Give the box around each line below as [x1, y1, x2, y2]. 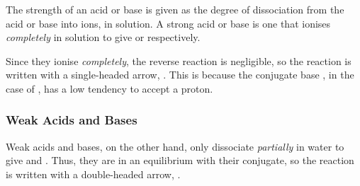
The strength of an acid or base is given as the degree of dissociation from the [6, 2, 344, 16]
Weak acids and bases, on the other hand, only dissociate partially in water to [6, 139, 344, 153]
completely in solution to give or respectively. [6, 30, 201, 45]
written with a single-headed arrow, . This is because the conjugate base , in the [6, 67, 354, 82]
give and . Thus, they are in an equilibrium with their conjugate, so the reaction [6, 153, 354, 168]
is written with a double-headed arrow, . [6, 166, 181, 181]
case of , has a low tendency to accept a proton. [6, 81, 213, 95]
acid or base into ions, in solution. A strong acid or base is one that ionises [6, 16, 331, 30]
